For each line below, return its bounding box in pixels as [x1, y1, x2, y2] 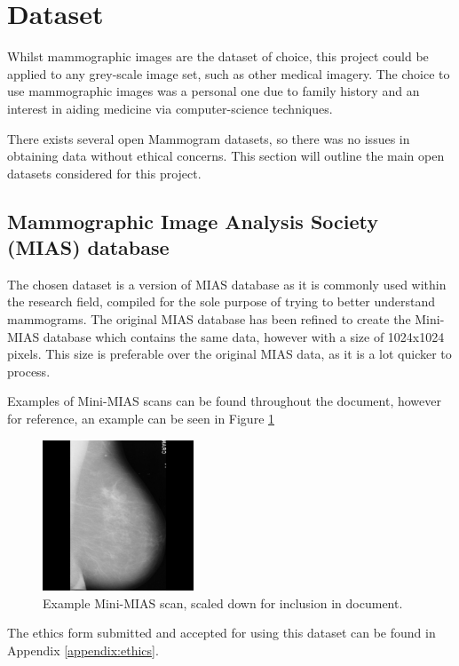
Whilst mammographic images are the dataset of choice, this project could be [7, 47, 429, 66]
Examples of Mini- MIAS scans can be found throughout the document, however [7, 392, 441, 410]
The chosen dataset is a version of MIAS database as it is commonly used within [7, 274, 447, 293]
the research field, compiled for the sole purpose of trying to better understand [7, 292, 436, 311]
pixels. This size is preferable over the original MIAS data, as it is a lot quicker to [7, 345, 452, 363]
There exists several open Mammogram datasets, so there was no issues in [7, 129, 410, 147]
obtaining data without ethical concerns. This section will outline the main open [7, 147, 445, 165]
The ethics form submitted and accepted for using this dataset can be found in [7, 623, 436, 642]
